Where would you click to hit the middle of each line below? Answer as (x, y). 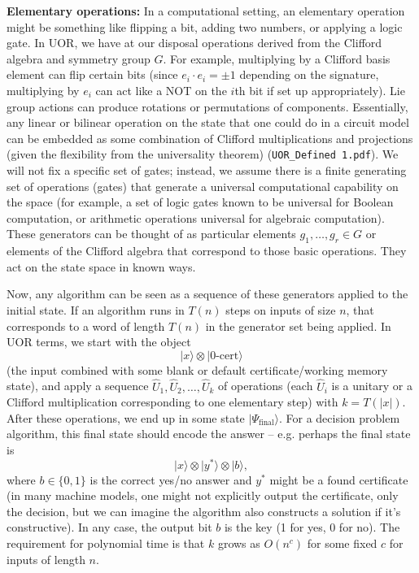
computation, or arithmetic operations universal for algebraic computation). (196, 217)
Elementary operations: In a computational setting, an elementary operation (206, 11)
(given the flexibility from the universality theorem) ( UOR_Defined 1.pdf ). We (203, 154)
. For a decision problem (339, 417)
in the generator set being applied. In (298, 326)
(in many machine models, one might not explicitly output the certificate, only (203, 495)
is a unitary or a (372, 386)
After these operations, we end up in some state (126, 417)
